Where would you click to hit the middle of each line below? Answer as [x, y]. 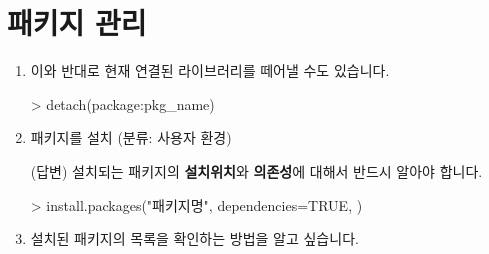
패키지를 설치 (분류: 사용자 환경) [131, 137]
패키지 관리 [77, 22]
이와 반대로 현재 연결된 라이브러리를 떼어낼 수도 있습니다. [210, 70]
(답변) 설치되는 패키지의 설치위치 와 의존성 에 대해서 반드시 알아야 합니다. [256, 170]
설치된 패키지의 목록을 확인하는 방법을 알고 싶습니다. [194, 238]
